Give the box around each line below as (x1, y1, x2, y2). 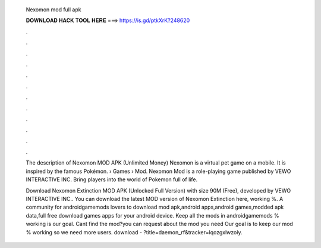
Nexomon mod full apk (26, 6, 81, 13)
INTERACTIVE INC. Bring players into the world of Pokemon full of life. (26, 176, 198, 183)
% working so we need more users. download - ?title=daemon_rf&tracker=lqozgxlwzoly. (26, 228, 243, 235)
